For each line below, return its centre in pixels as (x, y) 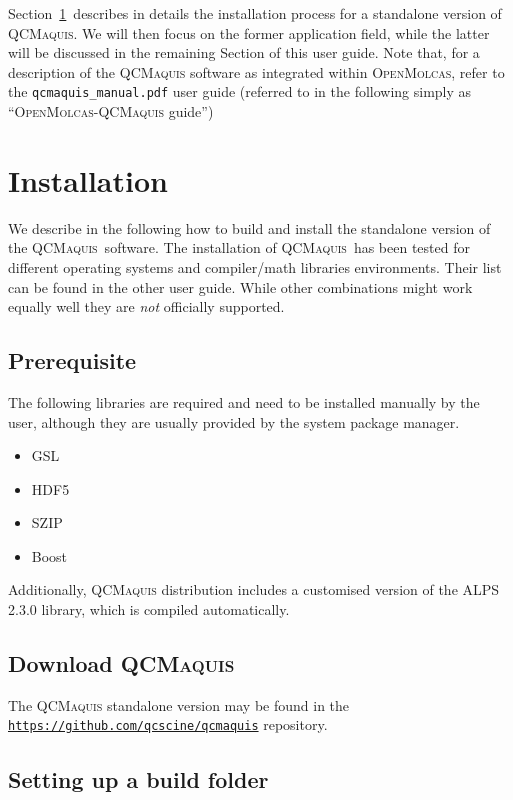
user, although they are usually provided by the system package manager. (234, 421)
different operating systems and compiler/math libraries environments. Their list (255, 266)
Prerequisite (72, 360)
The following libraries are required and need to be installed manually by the (244, 401)
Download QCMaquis (121, 663)
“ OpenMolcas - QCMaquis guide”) (111, 111)
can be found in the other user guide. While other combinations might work (240, 286)
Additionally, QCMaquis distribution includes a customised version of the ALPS (254, 589)
